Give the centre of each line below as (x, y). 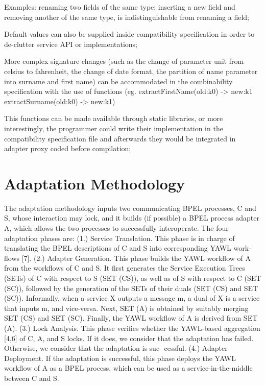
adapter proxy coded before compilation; (68, 148)
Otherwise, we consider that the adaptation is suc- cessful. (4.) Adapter (116, 348)
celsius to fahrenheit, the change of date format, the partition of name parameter (131, 71)
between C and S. (32, 378)
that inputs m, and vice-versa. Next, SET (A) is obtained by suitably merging (126, 308)
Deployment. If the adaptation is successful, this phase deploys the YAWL (120, 358)
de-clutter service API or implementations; (71, 44)
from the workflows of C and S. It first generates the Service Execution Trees (125, 268)
